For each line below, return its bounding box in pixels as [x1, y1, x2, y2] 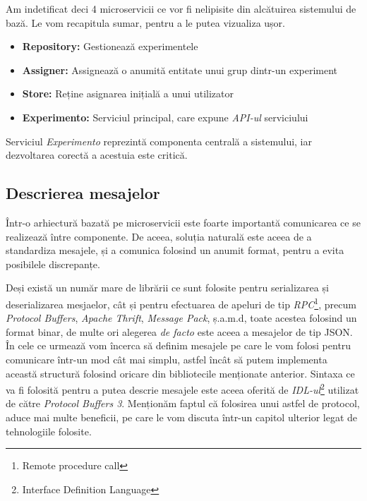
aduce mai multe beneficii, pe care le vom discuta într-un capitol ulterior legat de [6, 409, 357, 424]
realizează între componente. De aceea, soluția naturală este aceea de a [6, 229, 312, 243]
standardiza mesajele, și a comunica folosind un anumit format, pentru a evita [6, 243, 344, 258]
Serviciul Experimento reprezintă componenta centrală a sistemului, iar [6, 133, 312, 148]
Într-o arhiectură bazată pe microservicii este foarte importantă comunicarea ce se [6, 215, 361, 229]
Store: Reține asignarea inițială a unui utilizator [22, 86, 234, 101]
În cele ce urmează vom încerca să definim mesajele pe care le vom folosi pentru [6, 338, 351, 353]
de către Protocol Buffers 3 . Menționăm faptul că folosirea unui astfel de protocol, [6, 396, 360, 411]
